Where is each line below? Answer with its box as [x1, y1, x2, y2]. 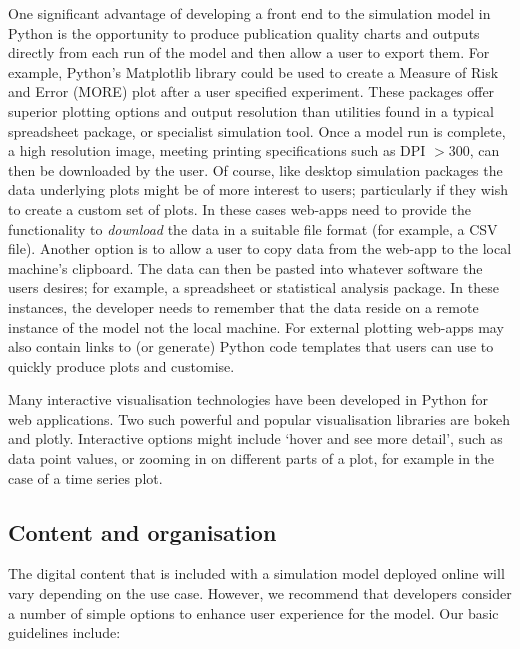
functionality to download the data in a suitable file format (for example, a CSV [8, 218, 498, 239]
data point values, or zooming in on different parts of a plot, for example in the [8, 448, 495, 469]
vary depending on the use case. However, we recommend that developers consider [8, 583, 512, 604]
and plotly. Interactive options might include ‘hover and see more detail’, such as [8, 428, 503, 449]
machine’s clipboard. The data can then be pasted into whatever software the [8, 257, 483, 278]
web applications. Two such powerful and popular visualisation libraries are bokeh [8, 408, 510, 429]
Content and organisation [8, 516, 277, 547]
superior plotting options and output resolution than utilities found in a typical [8, 100, 494, 121]
